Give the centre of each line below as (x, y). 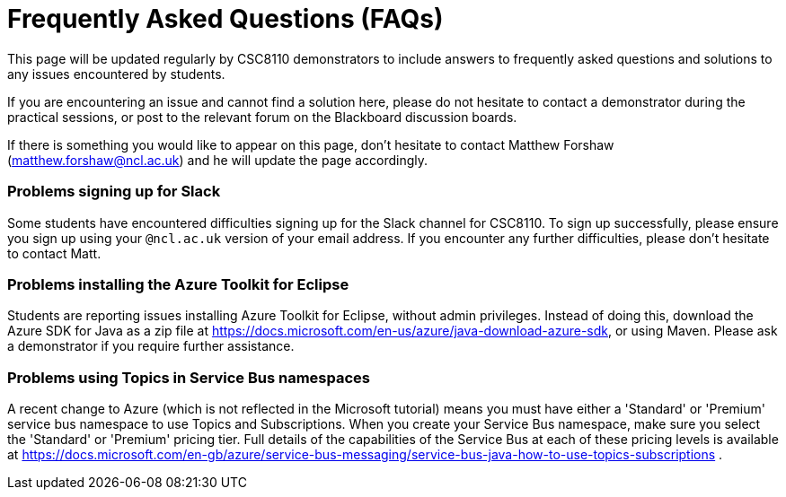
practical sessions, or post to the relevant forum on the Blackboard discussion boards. (262, 117)
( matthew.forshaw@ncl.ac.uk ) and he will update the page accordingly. (218, 160)
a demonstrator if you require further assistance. (151, 346)
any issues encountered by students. (116, 74)
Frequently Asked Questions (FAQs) (225, 19)
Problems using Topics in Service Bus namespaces (189, 377)
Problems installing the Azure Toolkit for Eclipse (178, 284)
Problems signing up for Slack (114, 192)
